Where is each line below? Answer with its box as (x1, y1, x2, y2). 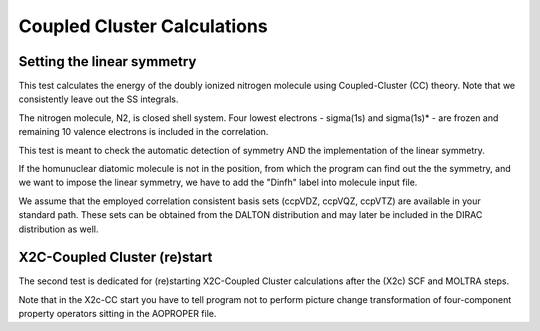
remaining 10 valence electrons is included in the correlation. (18, 126, 269, 138)
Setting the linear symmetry (18, 53, 197, 70)
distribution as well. (18, 223, 99, 235)
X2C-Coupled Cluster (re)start (18, 249, 213, 266)
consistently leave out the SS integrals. (18, 93, 179, 105)
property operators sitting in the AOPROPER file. (18, 308, 217, 320)
